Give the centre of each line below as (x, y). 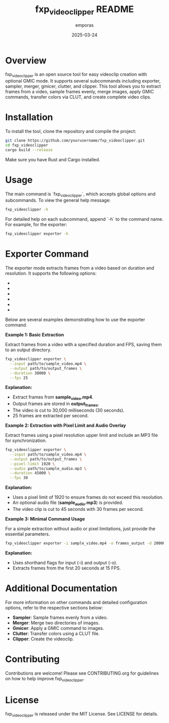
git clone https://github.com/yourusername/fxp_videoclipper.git (75, 141)
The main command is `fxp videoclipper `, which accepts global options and (80, 194)
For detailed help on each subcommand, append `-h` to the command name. (84, 219)
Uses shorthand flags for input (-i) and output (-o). (65, 562)
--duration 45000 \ (30, 473)
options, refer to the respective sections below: (54, 608)
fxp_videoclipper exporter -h (37, 234)
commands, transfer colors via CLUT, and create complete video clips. (78, 97)
